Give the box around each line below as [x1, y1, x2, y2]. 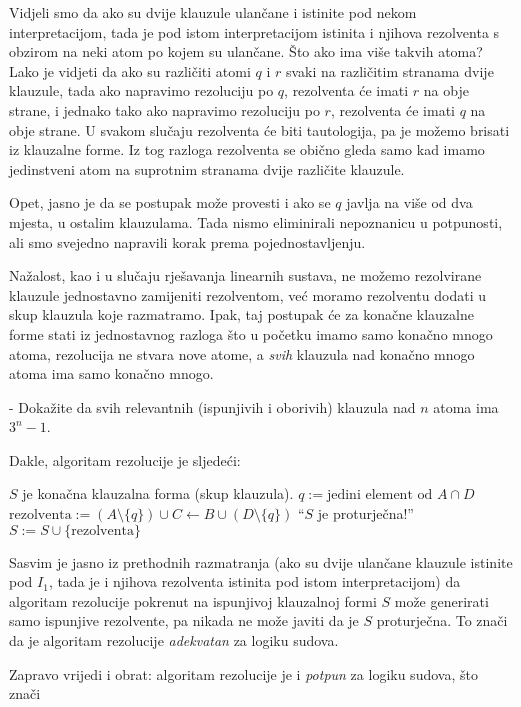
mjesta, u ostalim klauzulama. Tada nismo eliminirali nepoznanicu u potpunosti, [9, 211, 503, 232]
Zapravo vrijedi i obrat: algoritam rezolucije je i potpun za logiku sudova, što [9, 663, 478, 684]
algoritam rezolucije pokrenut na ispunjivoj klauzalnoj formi [9, 590, 377, 611]
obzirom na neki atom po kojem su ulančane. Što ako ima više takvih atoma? [9, 41, 483, 62]
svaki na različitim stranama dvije [285, 60, 494, 81]
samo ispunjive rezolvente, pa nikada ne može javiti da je [9, 610, 359, 631]
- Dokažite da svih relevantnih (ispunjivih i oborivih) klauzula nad [9, 396, 416, 417]
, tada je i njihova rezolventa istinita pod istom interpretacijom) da [48, 571, 461, 592]
